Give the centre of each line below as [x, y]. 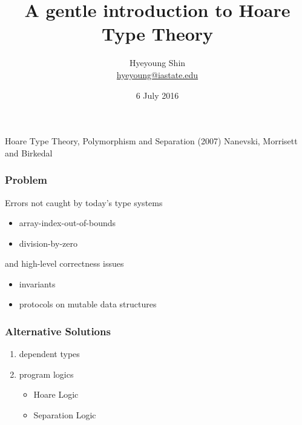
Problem [26, 180]
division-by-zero [48, 243]
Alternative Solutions [58, 331]
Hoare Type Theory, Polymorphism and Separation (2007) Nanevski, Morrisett [151, 141]
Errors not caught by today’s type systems [84, 202]
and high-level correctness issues [64, 263]
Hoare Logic [56, 394]
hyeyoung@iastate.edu [157, 74]
